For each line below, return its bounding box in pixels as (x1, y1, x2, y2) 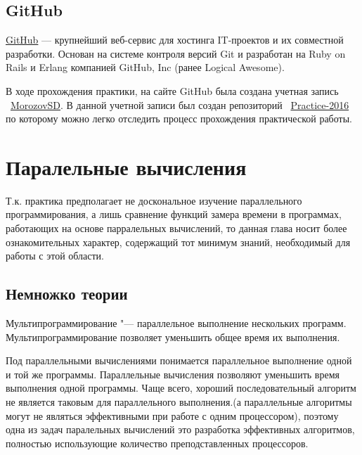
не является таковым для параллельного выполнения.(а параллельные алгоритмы (6, 395, 352, 409)
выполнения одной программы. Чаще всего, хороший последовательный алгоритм (6, 380, 356, 395)
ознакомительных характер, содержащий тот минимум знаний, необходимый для (6, 234, 351, 249)
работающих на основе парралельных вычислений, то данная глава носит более (6, 221, 347, 236)
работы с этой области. (6, 248, 105, 263)
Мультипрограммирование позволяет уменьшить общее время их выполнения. (6, 329, 340, 344)
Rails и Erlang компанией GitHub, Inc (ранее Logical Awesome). (6, 60, 285, 75)
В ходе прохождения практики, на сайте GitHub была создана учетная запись (6, 83, 339, 98)
